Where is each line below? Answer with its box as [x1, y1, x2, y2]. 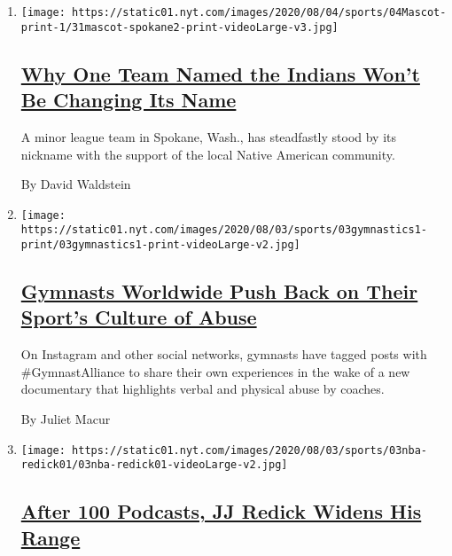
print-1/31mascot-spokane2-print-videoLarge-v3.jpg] [20, 20, 339, 34]
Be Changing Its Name [20, 86, 237, 114]
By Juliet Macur [20, 410, 111, 428]
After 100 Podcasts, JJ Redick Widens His [20, 497, 422, 525]
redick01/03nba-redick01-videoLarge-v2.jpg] [20, 458, 288, 472]
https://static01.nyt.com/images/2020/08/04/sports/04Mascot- [72, 6, 447, 19]
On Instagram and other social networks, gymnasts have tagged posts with [20, 345, 427, 364]
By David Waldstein [20, 175, 131, 193]
